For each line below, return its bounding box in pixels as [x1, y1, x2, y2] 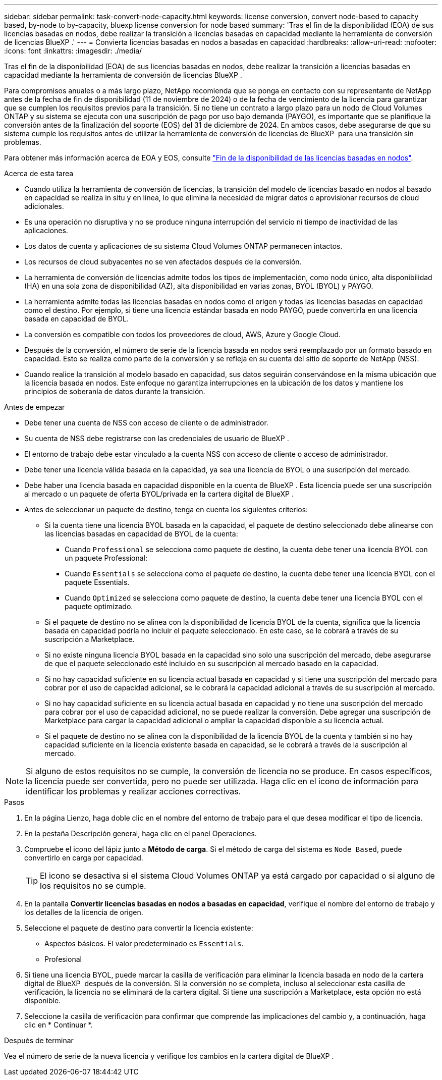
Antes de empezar [4, 403, 65, 411]
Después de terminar [4, 1036, 74, 1045]
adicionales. [24, 202, 64, 210]
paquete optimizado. [65, 602, 133, 611]
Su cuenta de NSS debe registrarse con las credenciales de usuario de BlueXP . [24, 434, 289, 443]
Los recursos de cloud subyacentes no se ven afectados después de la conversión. [24, 257, 302, 266]
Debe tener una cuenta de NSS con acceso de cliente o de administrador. [24, 418, 268, 427]
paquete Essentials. [65, 578, 130, 586]
